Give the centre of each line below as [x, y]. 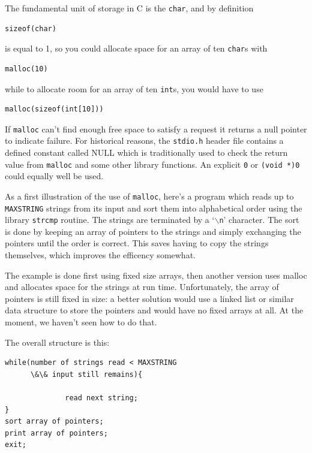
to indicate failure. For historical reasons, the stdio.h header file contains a [144, 141]
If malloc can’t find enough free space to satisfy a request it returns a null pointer [156, 129]
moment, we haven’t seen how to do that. [81, 322]
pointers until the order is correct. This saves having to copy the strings [137, 243]
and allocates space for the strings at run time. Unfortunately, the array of [142, 287]
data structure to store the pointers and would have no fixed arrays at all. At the [154, 310]
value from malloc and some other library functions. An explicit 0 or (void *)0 [152, 164]
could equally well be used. [54, 176]
